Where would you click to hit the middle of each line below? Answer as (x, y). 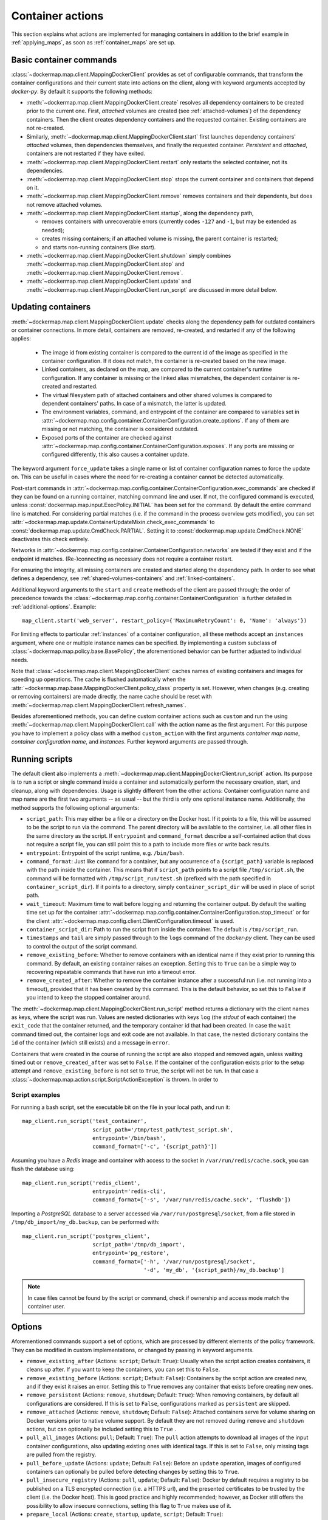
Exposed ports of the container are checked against (107, 437)
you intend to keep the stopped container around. (88, 998)
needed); (53, 230)
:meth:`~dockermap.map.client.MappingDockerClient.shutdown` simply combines (129, 256)
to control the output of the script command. (82, 946)
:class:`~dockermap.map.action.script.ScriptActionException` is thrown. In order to (115, 1079)
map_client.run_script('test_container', (84, 1121)
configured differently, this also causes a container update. (115, 454)
